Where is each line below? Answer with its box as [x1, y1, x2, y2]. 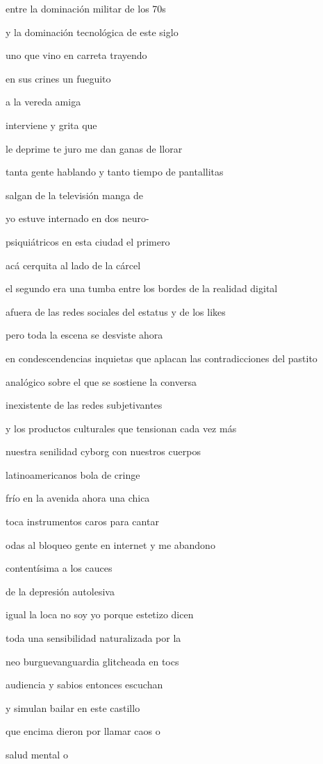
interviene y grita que [6, 117, 97, 132]
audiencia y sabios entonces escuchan [6, 677, 163, 692]
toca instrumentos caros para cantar [6, 514, 159, 529]
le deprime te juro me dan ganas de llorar [6, 141, 183, 155]
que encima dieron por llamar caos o [6, 724, 160, 738]
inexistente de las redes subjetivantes [6, 398, 163, 412]
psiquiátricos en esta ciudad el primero [6, 234, 170, 248]
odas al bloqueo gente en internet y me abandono [6, 537, 215, 552]
